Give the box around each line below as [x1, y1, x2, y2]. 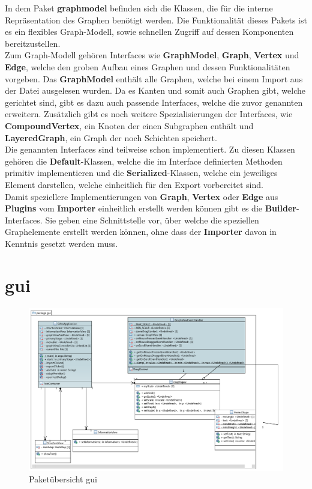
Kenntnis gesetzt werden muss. [5, 237, 118, 249]
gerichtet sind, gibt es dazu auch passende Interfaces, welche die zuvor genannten [5, 96, 303, 108]
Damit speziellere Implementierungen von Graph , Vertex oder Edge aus [5, 190, 278, 202]
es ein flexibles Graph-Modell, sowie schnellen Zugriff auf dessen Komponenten [5, 25, 294, 38]
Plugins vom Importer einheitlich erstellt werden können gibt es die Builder [5, 202, 296, 214]
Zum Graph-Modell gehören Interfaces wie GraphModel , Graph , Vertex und [5, 49, 299, 61]
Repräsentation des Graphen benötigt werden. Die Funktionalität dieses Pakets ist [5, 13, 307, 26]
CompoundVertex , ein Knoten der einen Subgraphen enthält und [5, 119, 254, 132]
